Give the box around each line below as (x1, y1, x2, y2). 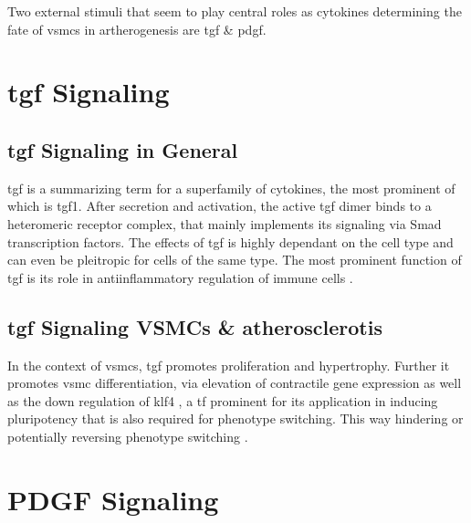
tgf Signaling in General (7, 135, 238, 163)
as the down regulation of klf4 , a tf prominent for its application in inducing (7, 391, 438, 410)
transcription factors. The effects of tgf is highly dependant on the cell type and (7, 232, 454, 251)
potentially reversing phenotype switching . (7, 426, 248, 445)
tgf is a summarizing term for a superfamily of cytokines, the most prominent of (7, 178, 455, 197)
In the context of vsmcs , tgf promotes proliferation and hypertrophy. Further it (7, 355, 450, 374)
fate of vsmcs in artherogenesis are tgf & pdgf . (7, 19, 267, 38)
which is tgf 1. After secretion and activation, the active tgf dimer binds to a (7, 196, 432, 215)
